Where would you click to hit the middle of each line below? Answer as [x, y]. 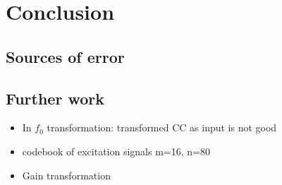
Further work [55, 98]
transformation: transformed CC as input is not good [162, 127]
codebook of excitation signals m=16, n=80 [116, 151]
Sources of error [65, 56]
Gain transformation [66, 175]
